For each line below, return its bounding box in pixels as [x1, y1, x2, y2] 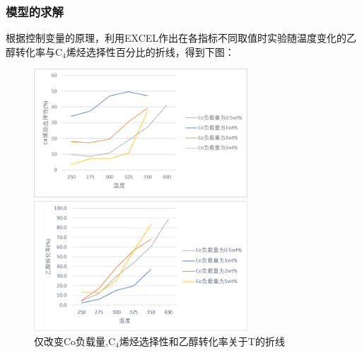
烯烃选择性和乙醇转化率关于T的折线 [119, 333, 285, 348]
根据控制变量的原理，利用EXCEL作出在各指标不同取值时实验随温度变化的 [6, 30, 347, 45]
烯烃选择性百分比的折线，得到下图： [66, 44, 235, 59]
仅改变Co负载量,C [34, 333, 116, 348]
